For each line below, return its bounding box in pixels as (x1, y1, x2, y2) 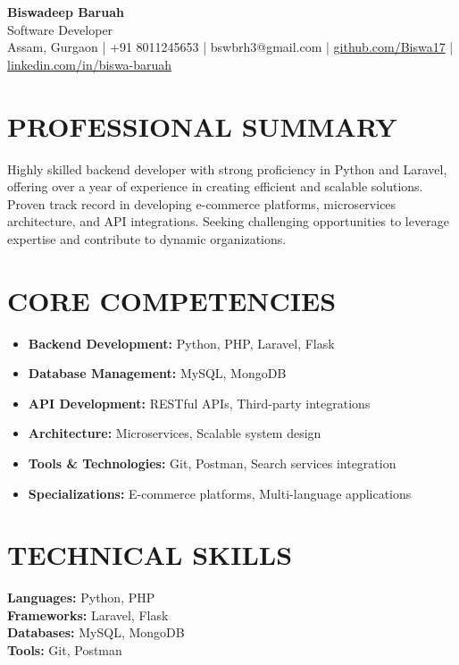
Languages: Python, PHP (7, 588, 155, 607)
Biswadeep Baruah (7, 3, 124, 21)
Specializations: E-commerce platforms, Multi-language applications (28, 484, 412, 502)
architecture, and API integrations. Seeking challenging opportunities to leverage (7, 212, 449, 231)
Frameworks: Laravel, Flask (7, 605, 169, 624)
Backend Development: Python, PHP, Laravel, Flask (28, 333, 335, 352)
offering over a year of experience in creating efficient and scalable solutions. (7, 177, 423, 196)
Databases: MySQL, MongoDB (7, 623, 185, 642)
